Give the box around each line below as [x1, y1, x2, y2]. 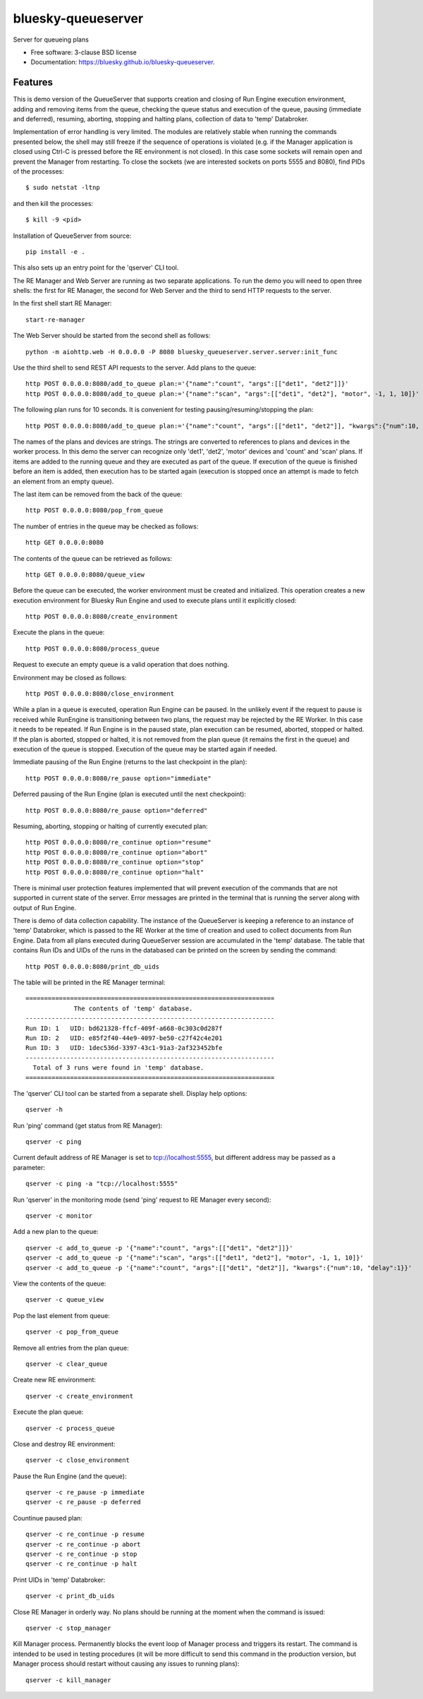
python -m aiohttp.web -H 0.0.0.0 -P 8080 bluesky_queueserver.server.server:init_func [25, 348, 338, 356]
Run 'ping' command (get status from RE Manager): [13, 1121, 163, 1130]
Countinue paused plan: [13, 1513, 82, 1522]
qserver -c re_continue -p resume [25, 1530, 145, 1538]
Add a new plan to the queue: [13, 1228, 99, 1236]
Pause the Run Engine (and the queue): [13, 1472, 127, 1480]
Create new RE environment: [13, 1376, 97, 1384]
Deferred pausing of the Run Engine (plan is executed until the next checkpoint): [13, 790, 247, 799]
